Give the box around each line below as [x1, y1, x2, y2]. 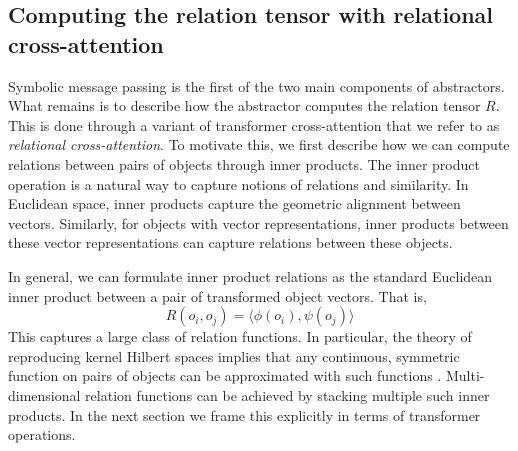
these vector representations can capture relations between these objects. [8, 232, 453, 253]
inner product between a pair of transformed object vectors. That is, [8, 285, 427, 306]
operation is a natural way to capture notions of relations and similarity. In [8, 173, 469, 194]
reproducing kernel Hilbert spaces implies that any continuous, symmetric [8, 345, 460, 366]
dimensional [8, 384, 81, 405]
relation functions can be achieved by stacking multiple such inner [85, 384, 490, 405]
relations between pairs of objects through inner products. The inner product [8, 153, 480, 174]
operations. [8, 424, 76, 445]
